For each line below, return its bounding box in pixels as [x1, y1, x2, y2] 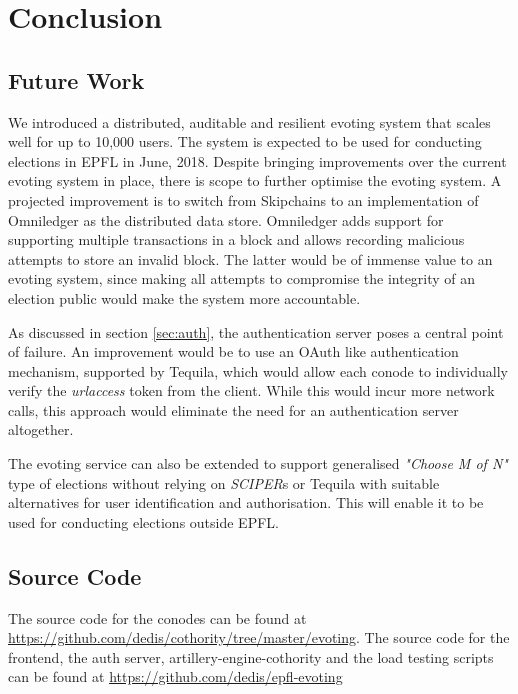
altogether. [8, 419, 74, 440]
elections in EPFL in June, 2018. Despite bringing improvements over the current [8, 150, 507, 171]
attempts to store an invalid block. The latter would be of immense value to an [8, 248, 493, 269]
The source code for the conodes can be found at [8, 607, 307, 628]
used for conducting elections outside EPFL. [8, 511, 279, 532]
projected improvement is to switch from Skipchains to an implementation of [8, 189, 479, 210]
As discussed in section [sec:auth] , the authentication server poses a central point [8, 321, 504, 342]
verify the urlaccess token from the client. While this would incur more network [8, 380, 495, 401]
